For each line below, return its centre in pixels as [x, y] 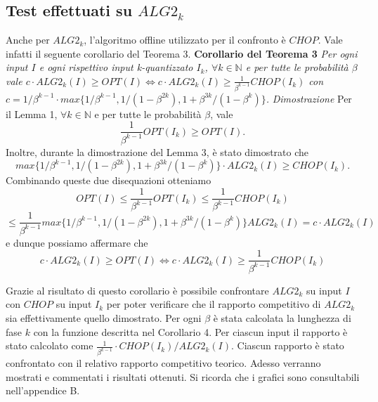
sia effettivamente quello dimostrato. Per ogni [104, 318]
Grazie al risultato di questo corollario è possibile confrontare [137, 290]
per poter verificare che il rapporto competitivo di [214, 304]
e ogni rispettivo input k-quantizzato [116, 67]
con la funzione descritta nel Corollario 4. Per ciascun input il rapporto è [190, 331]
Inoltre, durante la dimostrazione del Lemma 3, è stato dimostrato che [157, 151]
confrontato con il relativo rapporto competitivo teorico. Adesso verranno [163, 363]
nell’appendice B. [43, 390]
